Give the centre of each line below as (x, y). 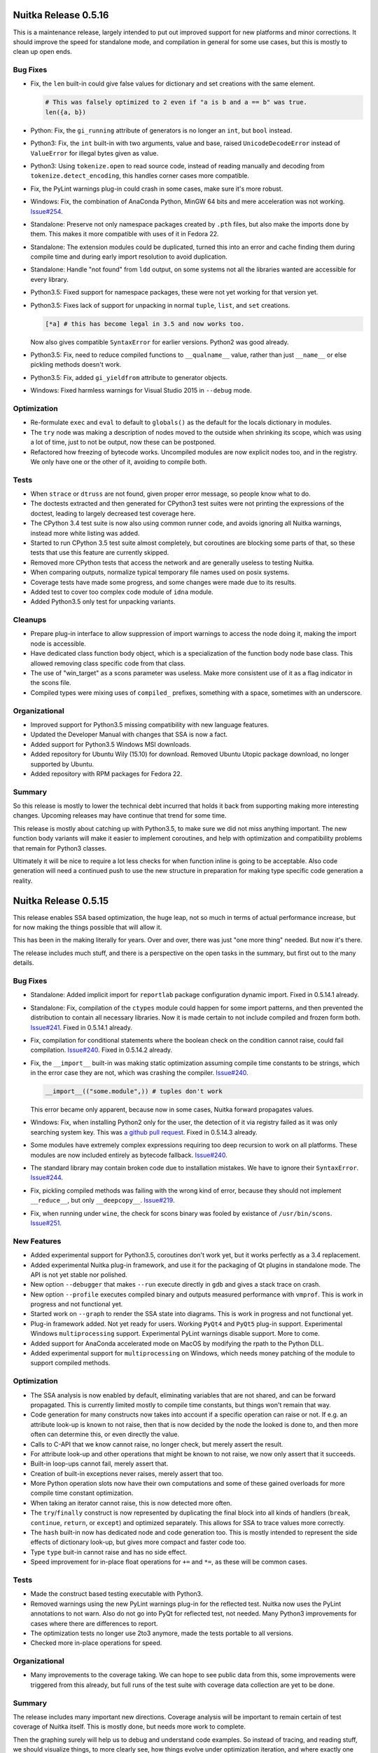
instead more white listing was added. (85, 533)
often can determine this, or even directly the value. (105, 1435)
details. (23, 963)
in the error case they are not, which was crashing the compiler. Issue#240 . (139, 1073)
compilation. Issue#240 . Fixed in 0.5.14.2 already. (101, 1050)
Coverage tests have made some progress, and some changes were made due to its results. (163, 582)
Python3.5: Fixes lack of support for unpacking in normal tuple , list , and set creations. (160, 305)
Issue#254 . (47, 211)
